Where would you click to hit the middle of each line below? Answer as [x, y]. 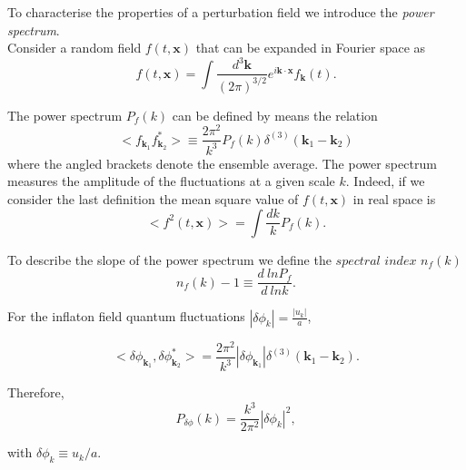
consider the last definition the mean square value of [153, 198]
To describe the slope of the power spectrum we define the [169, 259]
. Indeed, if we [385, 181]
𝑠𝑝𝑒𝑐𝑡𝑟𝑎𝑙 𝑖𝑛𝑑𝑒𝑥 [376, 261]
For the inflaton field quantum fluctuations [126, 316]
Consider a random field [74, 48]
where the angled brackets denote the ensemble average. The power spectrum [222, 163]
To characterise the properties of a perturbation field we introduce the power [221, 12]
